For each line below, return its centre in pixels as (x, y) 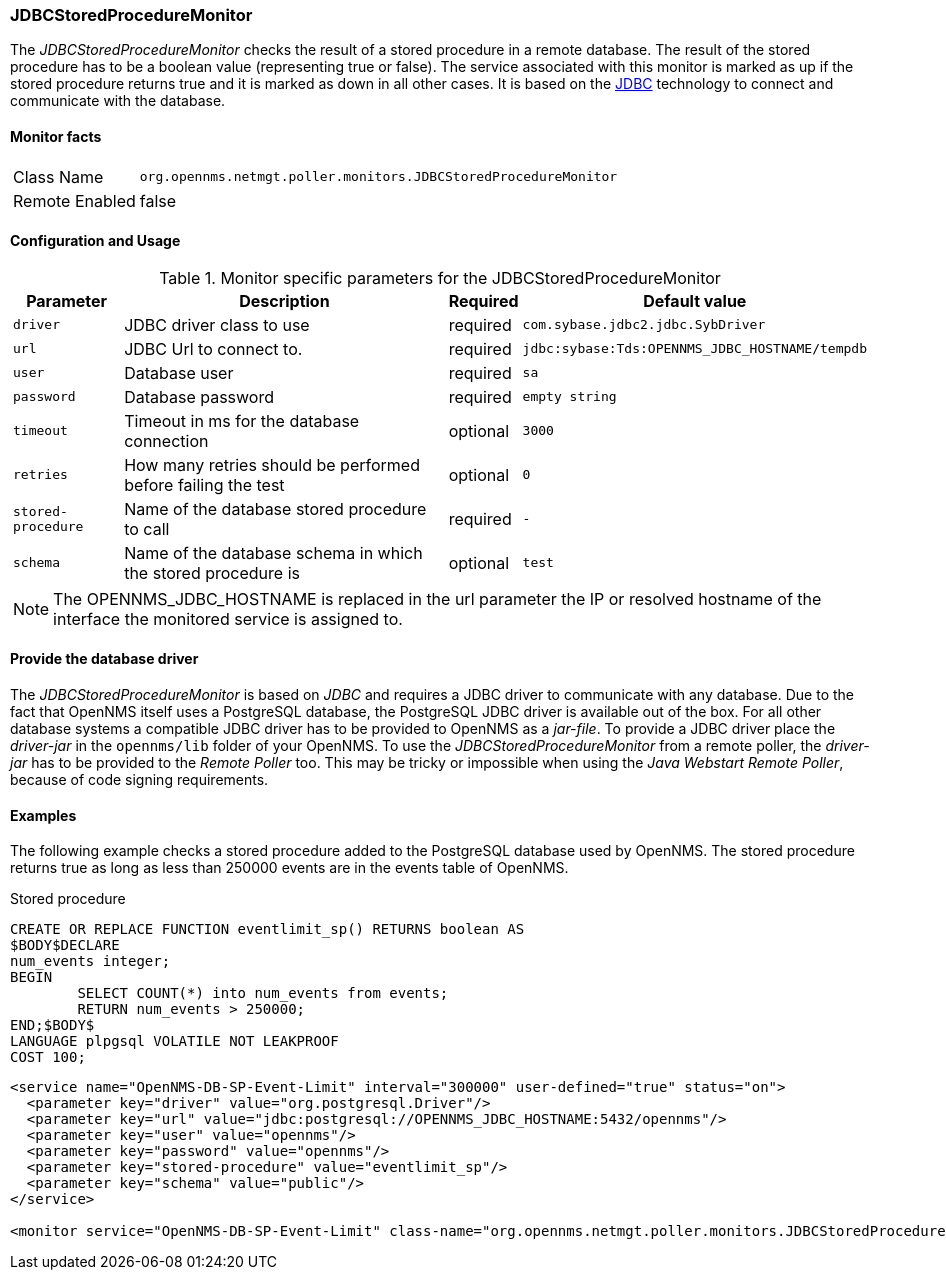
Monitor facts (56, 136)
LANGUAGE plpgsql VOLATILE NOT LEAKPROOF (174, 1041)
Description (284, 300)
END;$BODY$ (52, 1025)
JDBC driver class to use (217, 324)
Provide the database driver (104, 659)
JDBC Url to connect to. (213, 348)
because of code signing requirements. (139, 780)
